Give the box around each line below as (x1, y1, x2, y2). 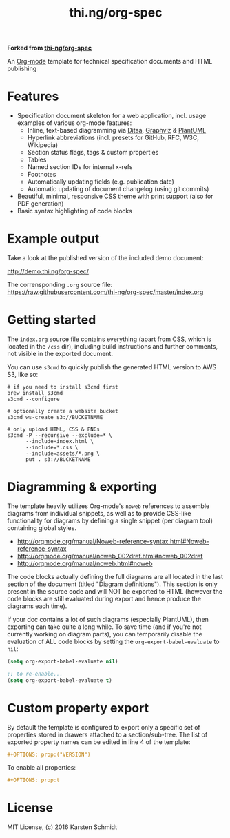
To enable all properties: (7, 763, 76, 772)
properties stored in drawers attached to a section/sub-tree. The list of (7, 730, 208, 739)
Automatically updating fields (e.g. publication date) (27, 177, 174, 186)
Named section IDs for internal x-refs (27, 163, 133, 171)
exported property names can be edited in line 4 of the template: (7, 737, 191, 746)
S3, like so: (7, 371, 39, 378)
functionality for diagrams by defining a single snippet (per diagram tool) (7, 516, 213, 525)
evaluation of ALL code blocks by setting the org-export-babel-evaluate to (7, 637, 220, 645)
